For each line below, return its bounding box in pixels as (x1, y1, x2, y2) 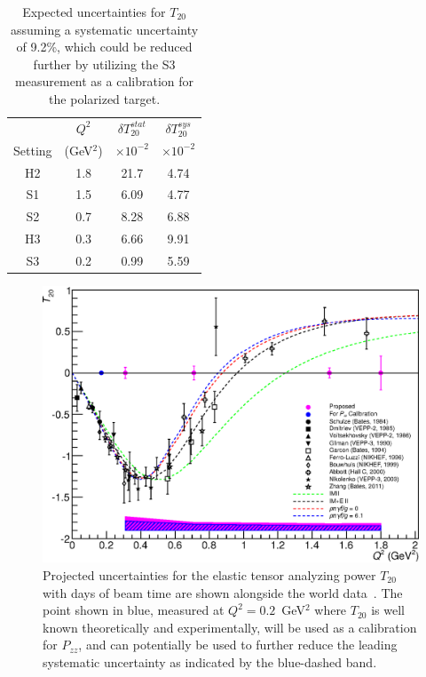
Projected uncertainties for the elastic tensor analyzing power (43, 565, 376, 584)
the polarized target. (49, 89, 161, 108)
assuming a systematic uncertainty (11, 20, 199, 38)
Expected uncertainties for (22, 3, 166, 20)
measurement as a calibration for (15, 72, 194, 91)
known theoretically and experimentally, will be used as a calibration (43, 617, 417, 636)
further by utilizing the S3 (33, 54, 176, 73)
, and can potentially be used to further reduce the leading (78, 635, 398, 654)
